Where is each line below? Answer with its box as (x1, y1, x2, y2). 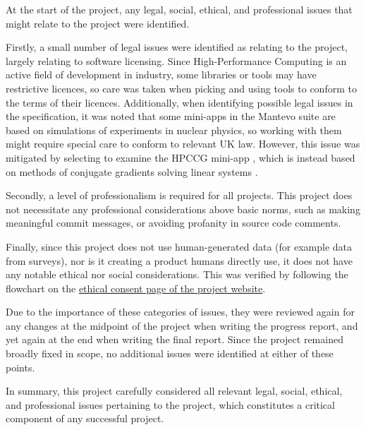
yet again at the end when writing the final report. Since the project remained (6, 332, 343, 347)
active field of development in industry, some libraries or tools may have (6, 67, 317, 82)
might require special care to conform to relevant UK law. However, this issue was (6, 136, 360, 151)
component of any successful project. (6, 411, 164, 426)
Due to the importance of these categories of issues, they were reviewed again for (6, 304, 355, 319)
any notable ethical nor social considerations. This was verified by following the (6, 267, 348, 282)
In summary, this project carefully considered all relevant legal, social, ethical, (6, 383, 343, 398)
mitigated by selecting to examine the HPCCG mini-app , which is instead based (6, 150, 355, 165)
